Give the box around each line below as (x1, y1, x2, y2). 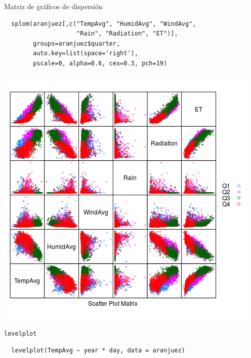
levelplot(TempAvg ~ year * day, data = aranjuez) (11, 346, 185, 354)
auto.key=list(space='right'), (33, 50, 138, 57)
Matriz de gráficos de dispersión (4, 1, 103, 11)
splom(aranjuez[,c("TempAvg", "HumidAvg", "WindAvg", (11, 20, 196, 27)
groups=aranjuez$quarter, (33, 40, 120, 47)
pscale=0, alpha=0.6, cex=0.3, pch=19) (33, 59, 168, 67)
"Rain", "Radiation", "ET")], (76, 30, 178, 38)
